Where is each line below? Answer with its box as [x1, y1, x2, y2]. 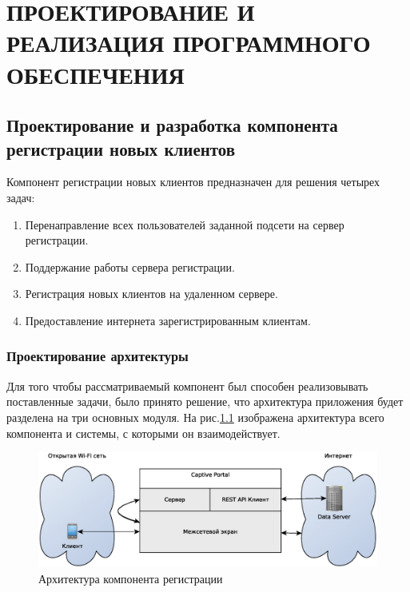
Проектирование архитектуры [6, 346, 189, 366]
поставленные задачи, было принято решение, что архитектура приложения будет [6, 393, 404, 410]
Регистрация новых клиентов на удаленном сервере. [25, 285, 278, 302]
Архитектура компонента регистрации [38, 570, 223, 586]
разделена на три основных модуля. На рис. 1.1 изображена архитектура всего [6, 408, 384, 425]
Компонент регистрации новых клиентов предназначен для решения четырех [6, 173, 380, 190]
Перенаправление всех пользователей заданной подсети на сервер [25, 216, 344, 232]
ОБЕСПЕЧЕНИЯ [6, 58, 185, 90]
